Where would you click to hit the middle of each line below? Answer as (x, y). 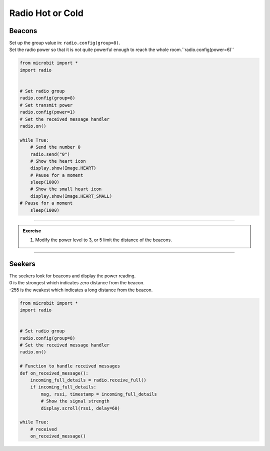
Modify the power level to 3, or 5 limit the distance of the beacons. (103, 240)
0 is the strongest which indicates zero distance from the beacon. (77, 283)
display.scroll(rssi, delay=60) (80, 408)
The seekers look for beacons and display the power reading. (72, 276)
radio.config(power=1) (47, 112)
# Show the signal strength (75, 401)
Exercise (32, 231)
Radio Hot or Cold (46, 13)
